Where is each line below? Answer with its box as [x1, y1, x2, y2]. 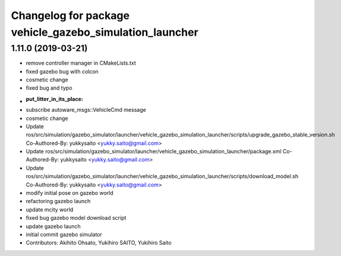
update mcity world [26, 206, 74, 213]
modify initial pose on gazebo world [26, 189, 113, 197]
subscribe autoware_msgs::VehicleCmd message [26, 106, 147, 113]
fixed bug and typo [26, 84, 72, 91]
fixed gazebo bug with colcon [26, 68, 99, 75]
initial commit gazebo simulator [26, 231, 102, 238]
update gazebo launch [26, 223, 81, 230]
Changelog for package [11, 9, 130, 22]
